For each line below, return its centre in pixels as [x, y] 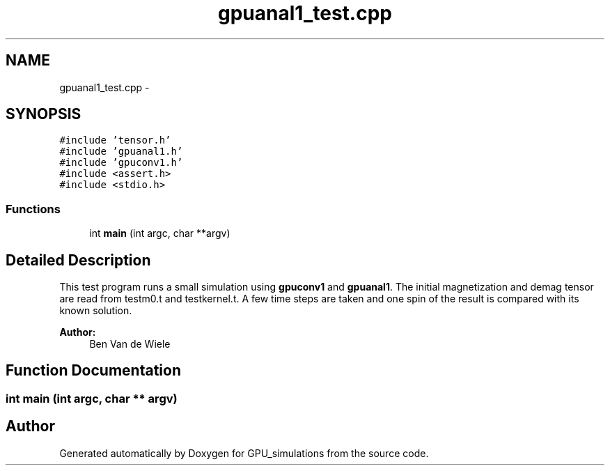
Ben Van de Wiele [130, 344]
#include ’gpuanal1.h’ [121, 152]
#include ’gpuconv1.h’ [121, 163]
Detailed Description [78, 260]
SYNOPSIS [44, 114]
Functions [33, 209]
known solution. [96, 311]
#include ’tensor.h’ [115, 140]
